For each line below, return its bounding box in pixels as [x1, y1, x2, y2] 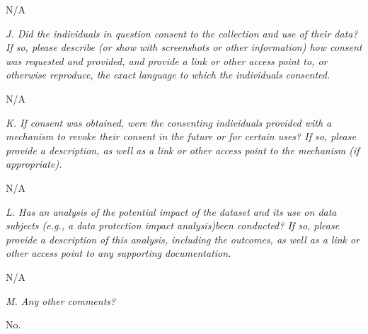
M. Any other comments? [6, 293, 116, 308]
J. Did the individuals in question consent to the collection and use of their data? [6, 25, 358, 40]
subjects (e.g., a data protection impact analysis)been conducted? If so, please [6, 218, 340, 233]
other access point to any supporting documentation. [6, 246, 231, 260]
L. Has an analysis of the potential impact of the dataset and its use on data [6, 204, 337, 219]
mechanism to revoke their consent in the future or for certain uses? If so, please [6, 129, 356, 144]
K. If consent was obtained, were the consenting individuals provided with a [6, 115, 332, 129]
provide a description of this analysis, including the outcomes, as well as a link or [6, 231, 360, 246]
